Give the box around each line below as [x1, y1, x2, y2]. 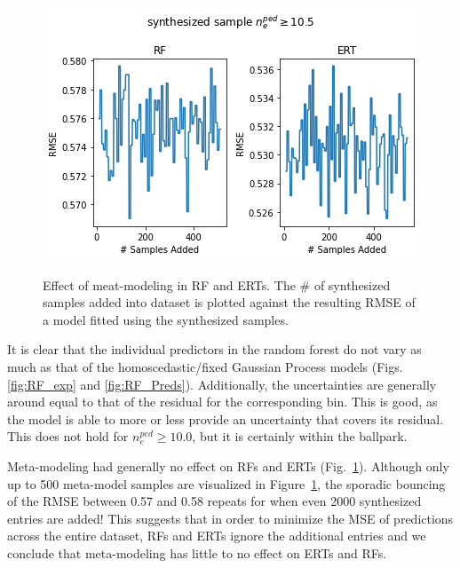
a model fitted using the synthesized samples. [43, 310, 289, 328]
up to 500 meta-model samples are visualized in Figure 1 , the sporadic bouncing [7, 474, 446, 493]
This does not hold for [7, 427, 129, 446]
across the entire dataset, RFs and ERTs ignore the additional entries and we [7, 526, 426, 545]
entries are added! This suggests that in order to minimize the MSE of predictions [7, 509, 454, 527]
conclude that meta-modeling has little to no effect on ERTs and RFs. [7, 543, 387, 562]
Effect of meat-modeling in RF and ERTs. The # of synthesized [43, 275, 391, 294]
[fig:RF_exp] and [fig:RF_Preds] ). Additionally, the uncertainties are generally [7, 375, 437, 393]
